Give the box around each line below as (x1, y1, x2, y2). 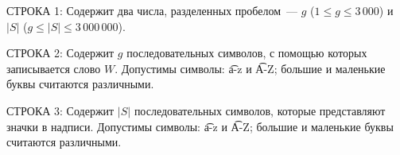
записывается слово (6, 60, 101, 76)
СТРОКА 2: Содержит (6, 45, 115, 61)
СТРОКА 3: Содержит (6, 102, 115, 118)
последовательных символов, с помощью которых (126, 45, 367, 61)
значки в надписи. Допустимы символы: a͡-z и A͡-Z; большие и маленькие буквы (6, 118, 394, 134)
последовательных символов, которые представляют (134, 102, 386, 118)
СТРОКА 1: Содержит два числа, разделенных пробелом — (6, 2, 298, 18)
